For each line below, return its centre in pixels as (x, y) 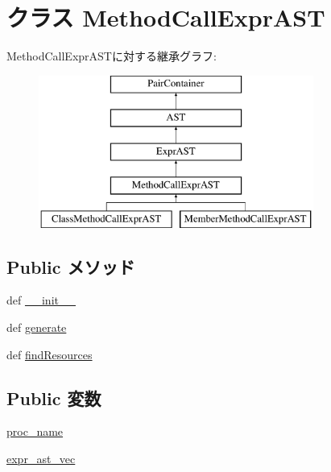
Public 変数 (54, 397)
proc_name (35, 431)
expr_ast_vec (41, 459)
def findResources (50, 354)
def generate (37, 327)
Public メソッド (71, 266)
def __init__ (41, 300)
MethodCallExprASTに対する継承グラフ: (112, 56)
